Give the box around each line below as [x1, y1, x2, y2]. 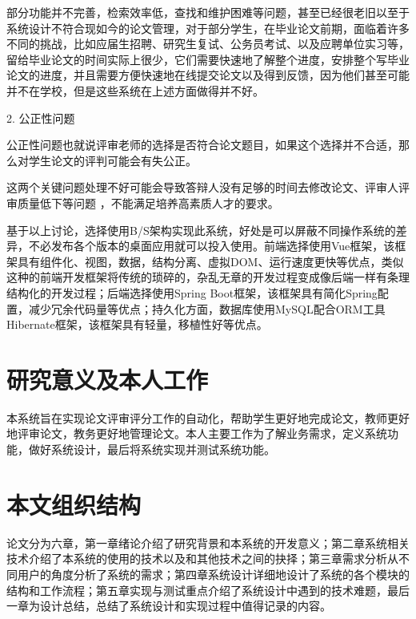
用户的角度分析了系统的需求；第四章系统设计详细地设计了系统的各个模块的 [17, 565, 410, 582]
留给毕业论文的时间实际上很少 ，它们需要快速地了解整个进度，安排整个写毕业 [6, 51, 410, 67]
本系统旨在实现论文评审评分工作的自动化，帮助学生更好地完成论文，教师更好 [6, 409, 410, 426]
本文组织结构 [6, 488, 142, 520]
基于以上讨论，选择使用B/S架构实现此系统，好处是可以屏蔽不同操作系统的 [6, 221, 396, 238]
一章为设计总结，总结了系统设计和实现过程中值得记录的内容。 [6, 597, 331, 614]
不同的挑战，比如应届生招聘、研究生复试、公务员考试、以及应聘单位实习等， [6, 35, 410, 52]
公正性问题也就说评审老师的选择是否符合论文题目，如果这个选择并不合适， [6, 136, 398, 153]
